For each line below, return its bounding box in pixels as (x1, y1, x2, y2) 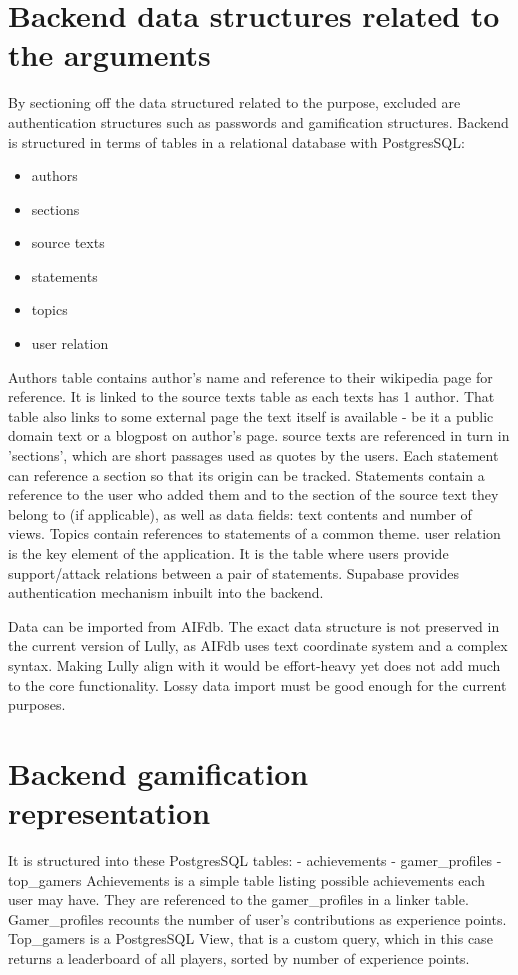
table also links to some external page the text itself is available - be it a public (8, 405, 494, 426)
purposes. (8, 694, 66, 715)
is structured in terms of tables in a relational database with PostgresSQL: (8, 131, 465, 152)
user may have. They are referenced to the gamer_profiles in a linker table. (8, 889, 469, 910)
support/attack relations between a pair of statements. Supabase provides (8, 562, 459, 583)
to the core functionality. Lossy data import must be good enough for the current (8, 674, 507, 695)
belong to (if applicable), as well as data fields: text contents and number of (8, 503, 472, 524)
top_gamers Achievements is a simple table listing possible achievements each (8, 869, 485, 890)
